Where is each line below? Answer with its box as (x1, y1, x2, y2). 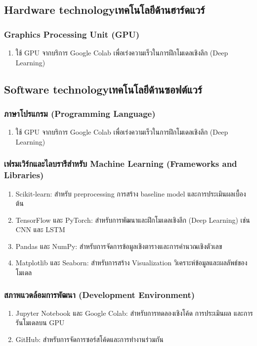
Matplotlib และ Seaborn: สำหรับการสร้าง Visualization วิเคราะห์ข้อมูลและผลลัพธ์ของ (15, 257, 248, 268)
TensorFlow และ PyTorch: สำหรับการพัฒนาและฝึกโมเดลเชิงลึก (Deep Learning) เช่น (15, 214, 250, 225)
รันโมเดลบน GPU (15, 317, 65, 328)
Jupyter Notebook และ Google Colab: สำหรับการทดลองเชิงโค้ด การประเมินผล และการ (15, 307, 253, 318)
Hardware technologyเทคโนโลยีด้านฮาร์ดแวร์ (4, 2, 205, 17)
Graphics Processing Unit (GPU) (4, 28, 140, 40)
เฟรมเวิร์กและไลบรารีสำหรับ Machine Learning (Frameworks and (4, 157, 237, 170)
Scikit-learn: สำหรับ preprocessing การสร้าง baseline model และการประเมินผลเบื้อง (15, 188, 246, 198)
